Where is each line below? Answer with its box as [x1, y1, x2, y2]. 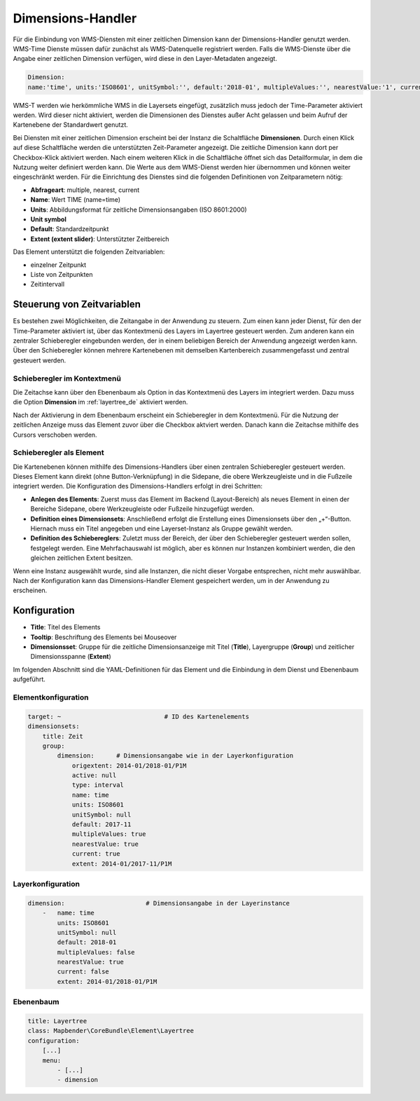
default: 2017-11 [71, 821, 132, 828]
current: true [71, 850, 120, 858]
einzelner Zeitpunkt [30, 260, 87, 269]
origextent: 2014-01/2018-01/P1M [71, 761, 187, 770]
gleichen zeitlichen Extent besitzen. [30, 554, 133, 562]
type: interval [71, 781, 124, 789]
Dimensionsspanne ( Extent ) [30, 652, 111, 661]
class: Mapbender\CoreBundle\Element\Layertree [27, 1027, 194, 1035]
